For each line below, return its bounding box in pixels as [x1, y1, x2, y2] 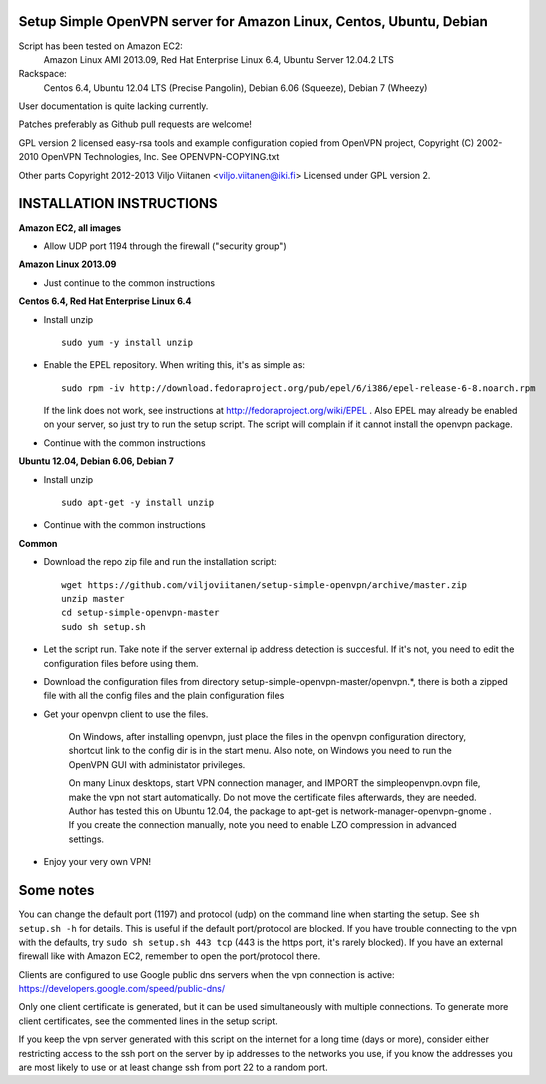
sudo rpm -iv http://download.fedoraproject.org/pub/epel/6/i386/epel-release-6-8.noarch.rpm [61, 382, 536, 394]
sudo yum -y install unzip [61, 336, 194, 348]
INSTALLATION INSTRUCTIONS [18, 195, 219, 212]
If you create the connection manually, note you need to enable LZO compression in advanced [68, 819, 457, 831]
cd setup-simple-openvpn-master [61, 607, 220, 619]
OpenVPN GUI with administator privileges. [68, 758, 246, 770]
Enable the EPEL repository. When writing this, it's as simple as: [43, 359, 305, 371]
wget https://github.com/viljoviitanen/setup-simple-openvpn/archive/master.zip [61, 579, 468, 590]
